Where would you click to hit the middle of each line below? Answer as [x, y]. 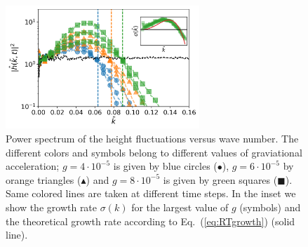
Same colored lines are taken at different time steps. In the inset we [151, 193]
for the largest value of [180, 207]
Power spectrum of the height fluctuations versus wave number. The [152, 139]
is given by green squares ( [220, 179]
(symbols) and [270, 207]
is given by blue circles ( [165, 166]
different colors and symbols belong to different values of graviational [154, 152]
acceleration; [33, 166]
